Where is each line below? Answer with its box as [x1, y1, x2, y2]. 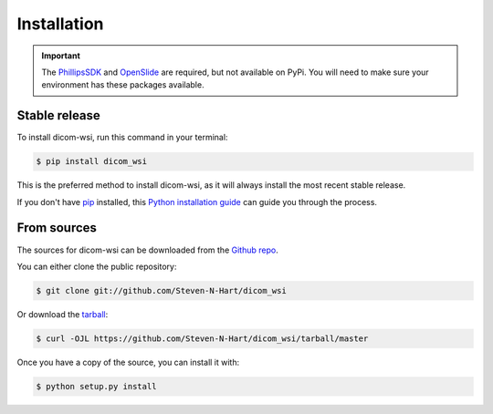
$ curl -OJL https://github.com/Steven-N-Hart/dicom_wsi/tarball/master [36, 333, 369, 344]
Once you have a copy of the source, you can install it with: [16, 357, 240, 367]
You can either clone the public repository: [16, 261, 177, 272]
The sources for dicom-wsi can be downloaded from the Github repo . [16, 244, 278, 255]
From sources [16, 220, 98, 236]
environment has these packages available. [41, 79, 205, 90]
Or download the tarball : [16, 308, 109, 319]
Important [41, 50, 81, 61]
